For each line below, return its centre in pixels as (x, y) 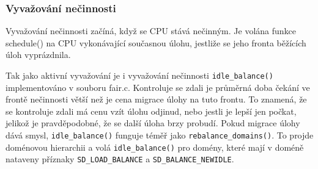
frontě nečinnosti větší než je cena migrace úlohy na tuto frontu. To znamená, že (156, 99)
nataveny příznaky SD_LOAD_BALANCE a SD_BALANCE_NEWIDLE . (120, 159)
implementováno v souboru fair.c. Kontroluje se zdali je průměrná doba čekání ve (158, 87)
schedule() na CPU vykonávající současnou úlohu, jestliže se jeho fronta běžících (156, 42)
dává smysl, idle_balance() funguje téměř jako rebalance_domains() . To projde (160, 135)
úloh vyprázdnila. (38, 55)
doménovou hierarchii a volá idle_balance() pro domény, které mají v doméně (155, 147)
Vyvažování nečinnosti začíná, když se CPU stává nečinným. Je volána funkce (151, 31)
